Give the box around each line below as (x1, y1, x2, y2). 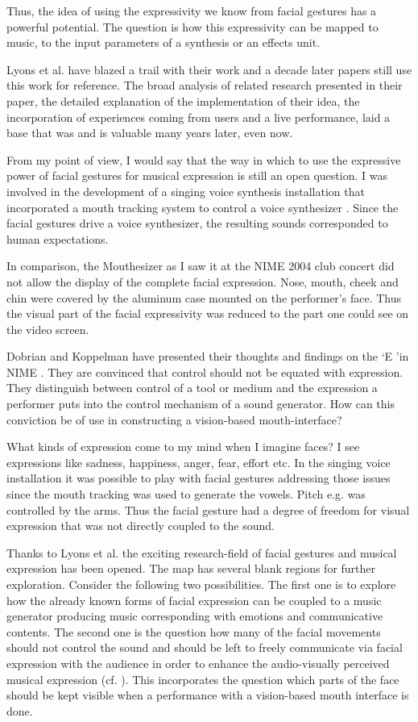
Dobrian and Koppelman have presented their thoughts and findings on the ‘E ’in (6, 348, 409, 365)
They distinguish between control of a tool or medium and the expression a (6, 379, 378, 396)
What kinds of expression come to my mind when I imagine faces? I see (6, 438, 360, 455)
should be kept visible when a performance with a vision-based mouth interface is (6, 687, 409, 703)
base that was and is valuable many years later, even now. (6, 124, 293, 141)
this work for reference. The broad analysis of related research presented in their (6, 77, 403, 94)
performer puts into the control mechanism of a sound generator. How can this (6, 395, 395, 412)
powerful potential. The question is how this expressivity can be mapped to (6, 18, 379, 35)
